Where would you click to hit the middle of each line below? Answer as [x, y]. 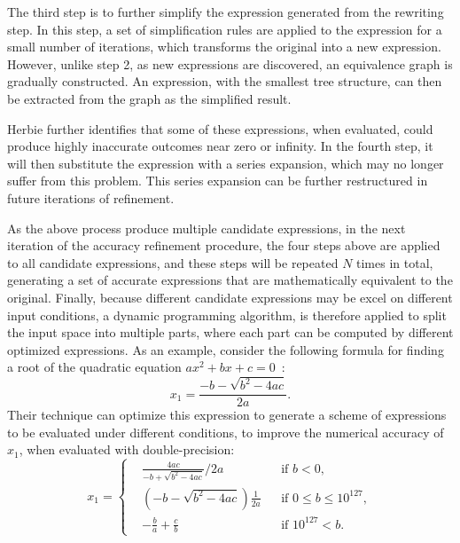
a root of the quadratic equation [94, 367]
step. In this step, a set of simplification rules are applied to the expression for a [225, 29]
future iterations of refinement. [91, 197]
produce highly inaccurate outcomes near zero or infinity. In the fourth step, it [220, 146]
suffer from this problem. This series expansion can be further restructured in [218, 181]
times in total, [395, 262]
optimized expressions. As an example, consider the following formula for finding [226, 349]
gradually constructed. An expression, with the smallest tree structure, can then [225, 81]
